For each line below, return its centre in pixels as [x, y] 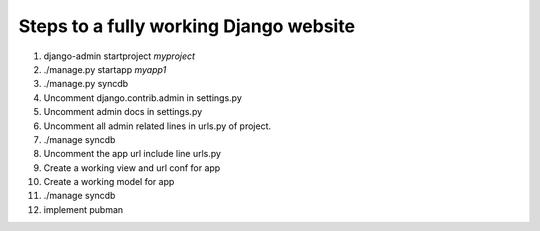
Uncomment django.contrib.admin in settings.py [142, 97]
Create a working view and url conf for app [132, 167]
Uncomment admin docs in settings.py [123, 112]
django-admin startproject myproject [119, 56]
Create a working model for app [109, 182]
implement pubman [83, 209]
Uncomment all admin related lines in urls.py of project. [157, 126]
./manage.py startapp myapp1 [105, 69]
